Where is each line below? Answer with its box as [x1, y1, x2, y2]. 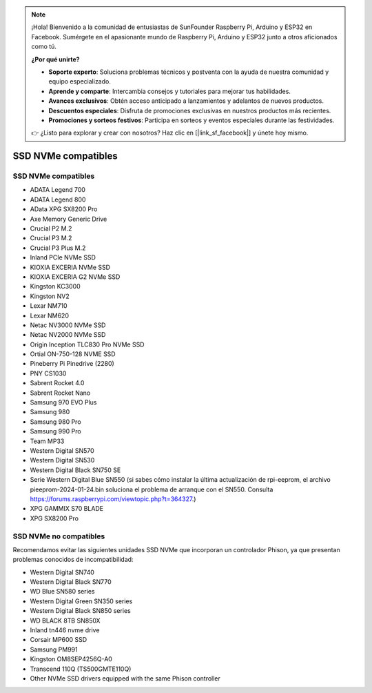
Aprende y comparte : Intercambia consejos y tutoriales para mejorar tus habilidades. [48, 87, 291, 95]
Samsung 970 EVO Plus [30, 398, 97, 407]
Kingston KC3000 [30, 282, 81, 291]
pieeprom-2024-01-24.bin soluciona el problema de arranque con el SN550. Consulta [30, 485, 273, 494]
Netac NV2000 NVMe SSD [30, 331, 106, 339]
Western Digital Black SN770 [30, 578, 112, 586]
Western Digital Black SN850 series [30, 607, 131, 615]
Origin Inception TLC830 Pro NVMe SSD [30, 340, 145, 349]
